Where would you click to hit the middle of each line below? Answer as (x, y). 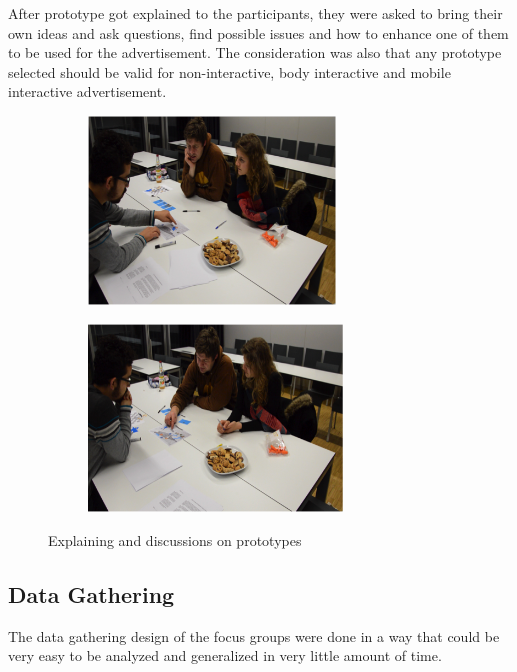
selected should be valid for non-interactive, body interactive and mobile (229, 71)
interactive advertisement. (87, 91)
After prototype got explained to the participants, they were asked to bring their (255, 13)
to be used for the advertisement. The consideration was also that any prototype (255, 52)
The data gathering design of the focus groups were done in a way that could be (254, 635)
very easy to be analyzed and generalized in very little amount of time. (225, 655)
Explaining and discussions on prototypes (175, 540)
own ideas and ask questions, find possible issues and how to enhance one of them (258, 32)
